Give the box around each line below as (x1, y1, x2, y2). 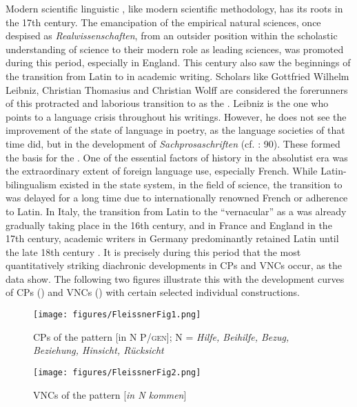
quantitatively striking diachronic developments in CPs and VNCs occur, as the (6, 258, 342, 272)
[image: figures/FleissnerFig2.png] (33, 367, 201, 377)
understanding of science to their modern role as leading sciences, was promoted (6, 41, 344, 56)
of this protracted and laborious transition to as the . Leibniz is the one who (6, 96, 329, 110)
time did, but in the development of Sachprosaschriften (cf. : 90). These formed (6, 136, 340, 150)
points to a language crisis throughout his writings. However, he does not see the (6, 109, 347, 123)
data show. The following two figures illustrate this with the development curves (6, 271, 345, 286)
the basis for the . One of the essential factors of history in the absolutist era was (6, 150, 348, 164)
